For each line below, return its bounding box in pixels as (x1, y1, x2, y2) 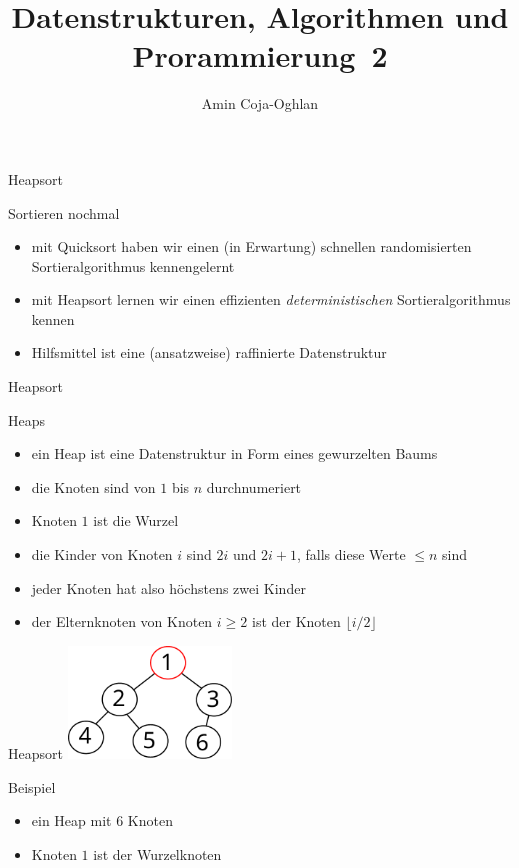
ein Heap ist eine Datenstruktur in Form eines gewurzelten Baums (31, 443, 438, 464)
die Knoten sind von (31, 476, 156, 497)
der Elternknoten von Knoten (31, 611, 213, 632)
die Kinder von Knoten (31, 544, 173, 565)
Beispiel (8, 776, 56, 797)
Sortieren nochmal (8, 202, 120, 223)
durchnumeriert (206, 476, 302, 497)
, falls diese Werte (296, 544, 406, 565)
